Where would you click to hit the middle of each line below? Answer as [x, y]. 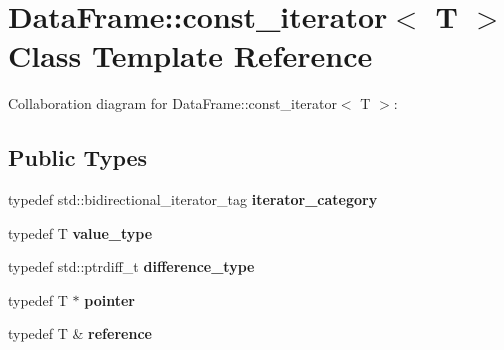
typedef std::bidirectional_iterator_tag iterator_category [193, 199]
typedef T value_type [80, 232]
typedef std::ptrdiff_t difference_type [131, 266]
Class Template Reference [190, 55]
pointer [109, 299]
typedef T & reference [80, 333]
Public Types [78, 157]
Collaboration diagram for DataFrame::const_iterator [172, 103]
